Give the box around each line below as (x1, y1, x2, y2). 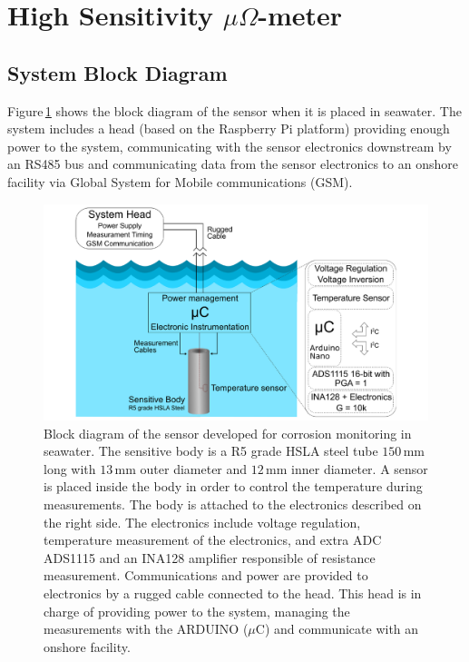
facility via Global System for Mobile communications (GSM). (7, 172, 353, 191)
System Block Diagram (7, 58, 228, 86)
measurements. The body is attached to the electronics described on (44, 495, 422, 514)
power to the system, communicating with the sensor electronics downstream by (7, 136, 452, 155)
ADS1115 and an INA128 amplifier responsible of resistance (44, 548, 376, 567)
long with (44, 459, 96, 478)
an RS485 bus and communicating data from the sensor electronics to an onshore (7, 154, 458, 173)
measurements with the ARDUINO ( (44, 619, 249, 638)
